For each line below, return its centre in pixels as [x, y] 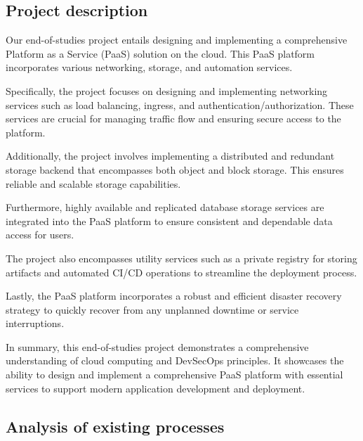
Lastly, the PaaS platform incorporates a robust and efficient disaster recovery [174, 296]
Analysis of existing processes [115, 426]
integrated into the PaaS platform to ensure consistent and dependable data [169, 220]
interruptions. [35, 323]
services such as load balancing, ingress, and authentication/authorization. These [180, 104]
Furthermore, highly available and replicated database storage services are [165, 207]
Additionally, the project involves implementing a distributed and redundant [170, 156]
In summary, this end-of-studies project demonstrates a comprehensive [157, 346]
